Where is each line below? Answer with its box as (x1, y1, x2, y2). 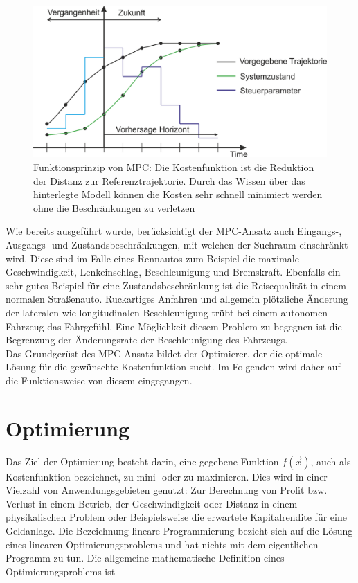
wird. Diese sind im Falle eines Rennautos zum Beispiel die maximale (6, 251, 299, 265)
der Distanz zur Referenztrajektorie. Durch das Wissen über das (33, 173, 305, 188)
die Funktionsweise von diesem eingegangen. (6, 373, 193, 387)
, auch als (310, 454, 351, 468)
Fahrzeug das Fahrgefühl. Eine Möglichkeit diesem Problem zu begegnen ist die (6, 319, 342, 333)
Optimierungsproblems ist (6, 564, 116, 578)
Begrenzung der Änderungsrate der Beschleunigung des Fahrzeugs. (6, 332, 288, 347)
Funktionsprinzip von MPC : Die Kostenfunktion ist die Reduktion (33, 160, 314, 174)
